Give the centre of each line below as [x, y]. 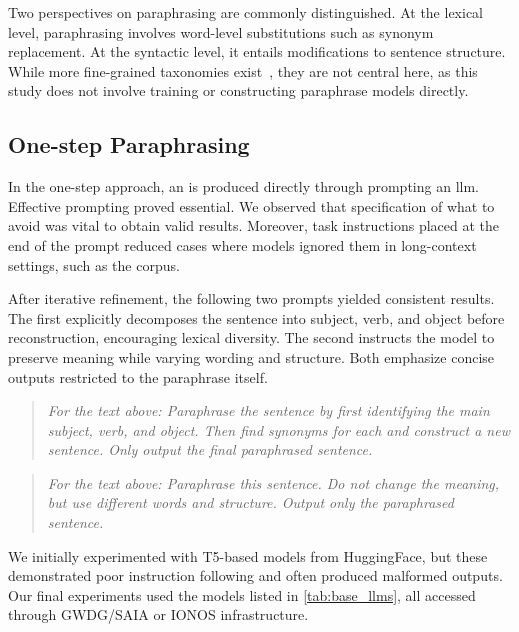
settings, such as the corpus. [94, 264]
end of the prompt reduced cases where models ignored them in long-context [242, 244]
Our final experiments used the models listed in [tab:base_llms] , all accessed [242, 594]
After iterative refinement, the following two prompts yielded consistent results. [251, 298]
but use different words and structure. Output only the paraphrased [250, 502]
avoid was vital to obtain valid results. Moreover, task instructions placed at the [254, 225]
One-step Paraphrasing [129, 144]
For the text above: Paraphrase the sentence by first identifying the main [268, 410]
